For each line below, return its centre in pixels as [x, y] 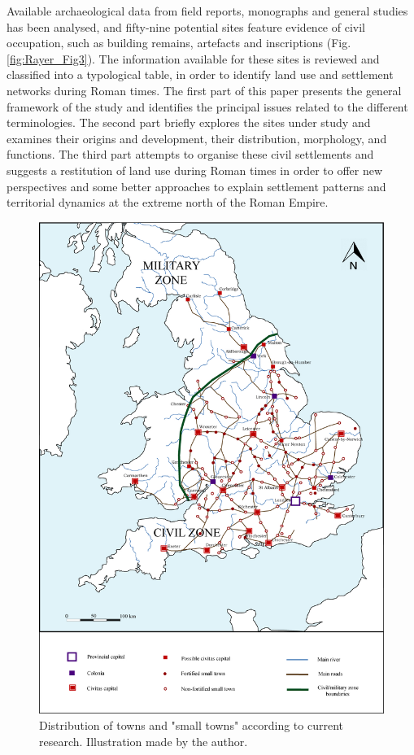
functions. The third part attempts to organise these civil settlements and [190, 154]
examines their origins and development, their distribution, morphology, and [197, 138]
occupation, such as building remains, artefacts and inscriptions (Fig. [179, 43]
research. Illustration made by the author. [144, 741]
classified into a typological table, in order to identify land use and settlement [200, 74]
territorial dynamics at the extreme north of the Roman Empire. [168, 202]
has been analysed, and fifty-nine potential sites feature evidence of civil [186, 26]
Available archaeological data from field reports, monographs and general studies [207, 11]
